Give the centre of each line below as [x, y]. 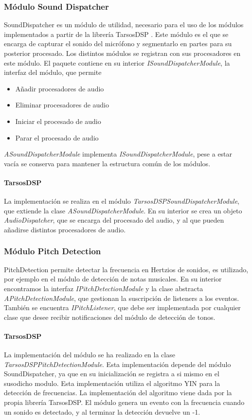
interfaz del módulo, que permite [53, 72]
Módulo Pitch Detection [53, 251]
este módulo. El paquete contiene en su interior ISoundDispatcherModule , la [117, 62]
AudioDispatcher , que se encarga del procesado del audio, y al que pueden [114, 220]
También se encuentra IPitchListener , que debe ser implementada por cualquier [122, 307]
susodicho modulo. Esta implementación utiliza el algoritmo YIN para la [112, 383]
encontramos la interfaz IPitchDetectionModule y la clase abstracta [104, 288]
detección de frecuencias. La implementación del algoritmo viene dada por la [118, 393]
